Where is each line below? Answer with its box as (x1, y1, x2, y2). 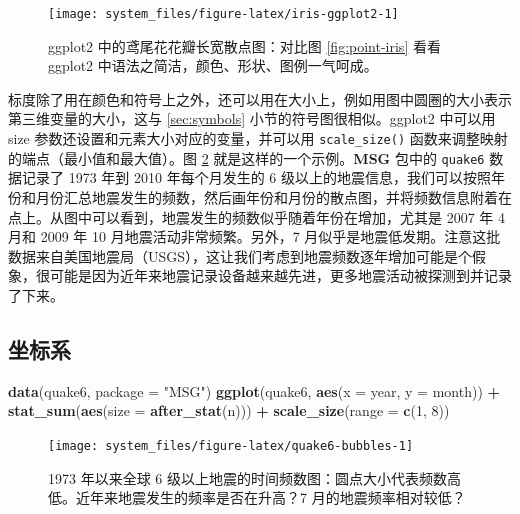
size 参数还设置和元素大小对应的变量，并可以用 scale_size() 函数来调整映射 (8, 128, 508, 149)
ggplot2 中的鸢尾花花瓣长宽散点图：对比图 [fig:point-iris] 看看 (48, 35, 441, 56)
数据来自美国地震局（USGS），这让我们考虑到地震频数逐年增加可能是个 (8, 245, 473, 266)
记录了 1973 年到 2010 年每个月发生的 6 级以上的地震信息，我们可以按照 (21, 167, 491, 188)
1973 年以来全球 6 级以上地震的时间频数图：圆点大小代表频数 (48, 467, 447, 488)
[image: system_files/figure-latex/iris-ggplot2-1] (48, 7, 399, 21)
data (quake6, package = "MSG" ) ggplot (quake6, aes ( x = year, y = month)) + (8, 380, 501, 401)
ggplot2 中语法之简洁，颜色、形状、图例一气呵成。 (48, 55, 378, 76)
